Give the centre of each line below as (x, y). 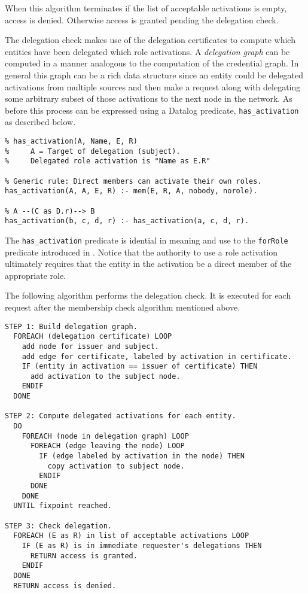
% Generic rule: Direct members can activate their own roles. (133, 181)
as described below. (40, 122)
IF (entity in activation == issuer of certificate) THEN (140, 367)
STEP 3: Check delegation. (58, 526)
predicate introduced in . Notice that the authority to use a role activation (141, 252)
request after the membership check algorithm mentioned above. (123, 307)
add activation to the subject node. (105, 376)
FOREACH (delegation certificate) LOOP (93, 337)
